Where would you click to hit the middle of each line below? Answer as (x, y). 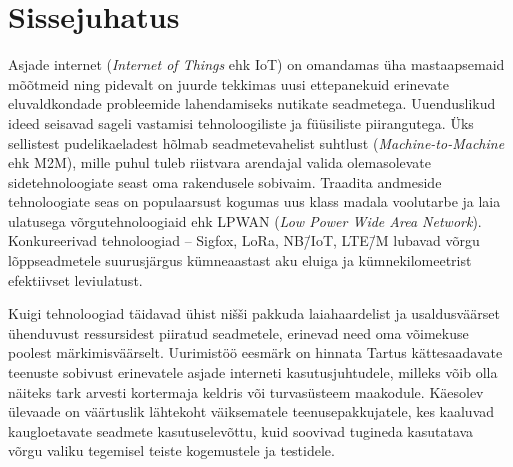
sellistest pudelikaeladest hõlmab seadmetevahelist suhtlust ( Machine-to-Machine (256, 142)
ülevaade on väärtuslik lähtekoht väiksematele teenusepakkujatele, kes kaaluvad (251, 411)
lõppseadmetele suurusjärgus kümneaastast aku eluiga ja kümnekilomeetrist (240, 260)
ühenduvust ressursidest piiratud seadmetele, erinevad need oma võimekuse (238, 332)
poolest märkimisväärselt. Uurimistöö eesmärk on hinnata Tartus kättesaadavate (255, 352)
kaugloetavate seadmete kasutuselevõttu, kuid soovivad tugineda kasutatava (241, 430)
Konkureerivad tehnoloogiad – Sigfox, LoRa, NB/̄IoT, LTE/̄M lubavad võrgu (244, 240)
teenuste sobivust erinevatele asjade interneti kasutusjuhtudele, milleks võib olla (253, 372)
